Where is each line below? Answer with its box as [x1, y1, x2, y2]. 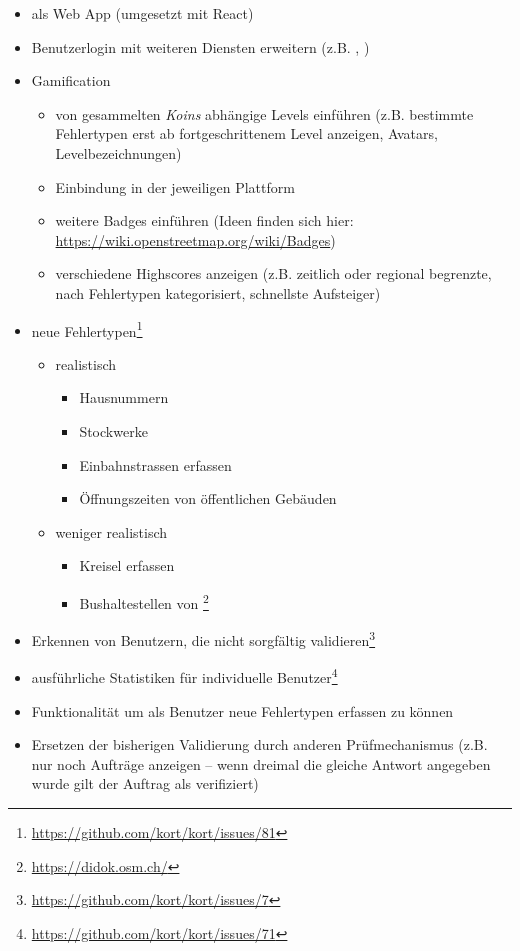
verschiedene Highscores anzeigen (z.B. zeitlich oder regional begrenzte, [55, 263, 492, 284]
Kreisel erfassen [79, 555, 175, 576]
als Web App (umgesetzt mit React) [31, 3, 254, 23]
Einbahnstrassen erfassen [79, 454, 232, 475]
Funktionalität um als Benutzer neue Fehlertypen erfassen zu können [31, 700, 454, 721]
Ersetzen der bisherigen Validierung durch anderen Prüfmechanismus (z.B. [31, 734, 488, 755]
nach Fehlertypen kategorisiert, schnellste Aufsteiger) [55, 282, 381, 303]
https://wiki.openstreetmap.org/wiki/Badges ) [55, 229, 336, 250]
